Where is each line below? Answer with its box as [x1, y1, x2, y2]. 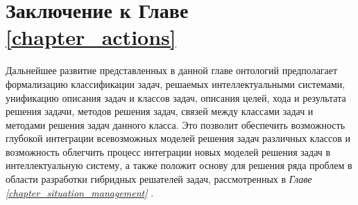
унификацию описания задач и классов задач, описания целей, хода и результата [6, 90, 346, 105]
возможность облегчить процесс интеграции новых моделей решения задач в [6, 144, 331, 159]
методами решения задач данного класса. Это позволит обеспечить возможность [6, 117, 346, 132]
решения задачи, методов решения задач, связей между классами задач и [6, 104, 314, 118]
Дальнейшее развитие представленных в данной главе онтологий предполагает [6, 63, 338, 78]
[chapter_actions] [6, 23, 176, 51]
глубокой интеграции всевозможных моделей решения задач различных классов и [6, 131, 351, 145]
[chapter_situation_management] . [6, 185, 154, 199]
